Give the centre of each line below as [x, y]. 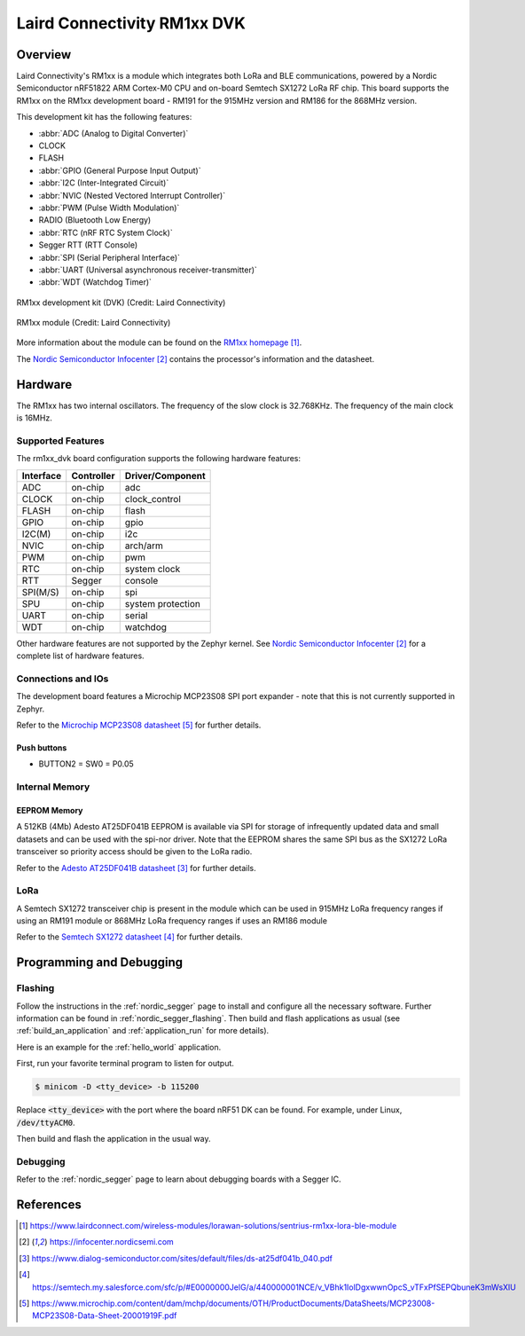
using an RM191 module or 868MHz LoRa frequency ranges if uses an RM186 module [172, 921]
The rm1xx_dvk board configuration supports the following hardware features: [159, 459]
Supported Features [61, 441]
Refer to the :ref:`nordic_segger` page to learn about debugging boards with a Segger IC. [179, 1179]
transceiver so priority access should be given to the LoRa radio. [134, 852]
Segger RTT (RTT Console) [88, 245]
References [49, 1204]
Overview [44, 55]
